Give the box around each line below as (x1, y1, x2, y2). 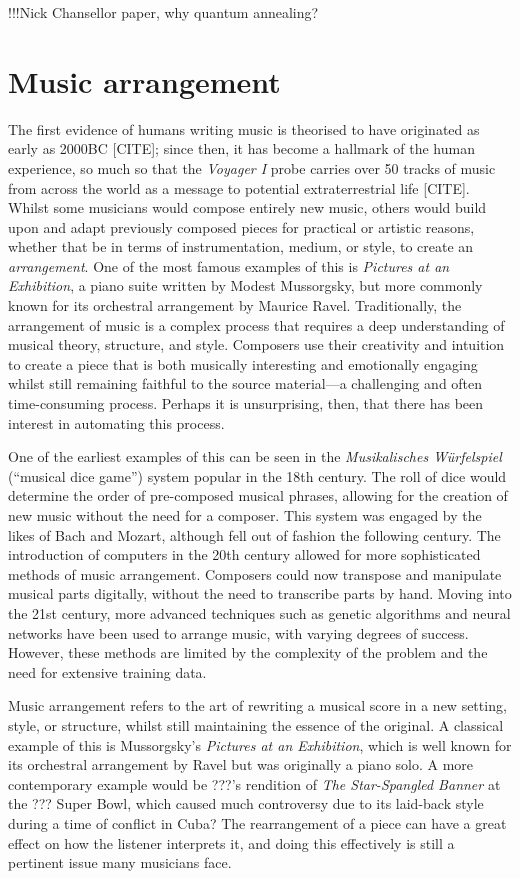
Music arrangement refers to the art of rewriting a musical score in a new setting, (8, 695, 507, 716)
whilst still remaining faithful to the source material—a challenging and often (8, 373, 483, 394)
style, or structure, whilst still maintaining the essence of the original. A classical (8, 714, 504, 735)
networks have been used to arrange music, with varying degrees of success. (8, 622, 469, 643)
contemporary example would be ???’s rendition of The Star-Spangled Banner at (8, 773, 501, 794)
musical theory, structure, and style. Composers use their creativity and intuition (8, 334, 505, 355)
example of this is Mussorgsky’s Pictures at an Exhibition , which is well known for (8, 734, 512, 755)
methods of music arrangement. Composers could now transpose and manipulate (8, 563, 502, 584)
